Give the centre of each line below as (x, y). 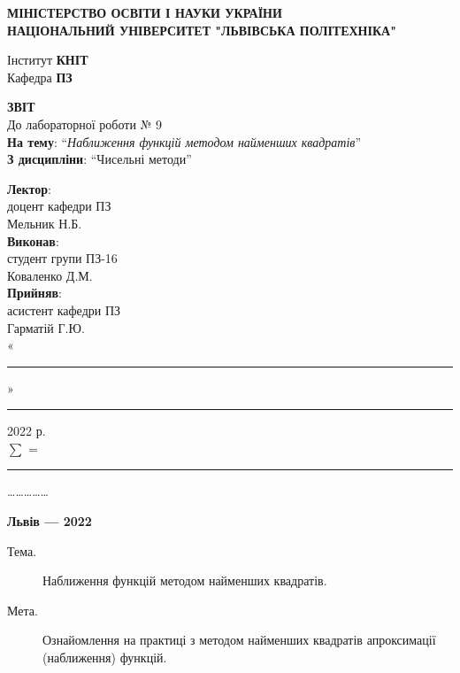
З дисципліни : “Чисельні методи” (100, 159)
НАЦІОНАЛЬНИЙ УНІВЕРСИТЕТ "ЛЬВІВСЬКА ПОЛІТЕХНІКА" (202, 30)
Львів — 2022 (50, 521)
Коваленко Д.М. (50, 275)
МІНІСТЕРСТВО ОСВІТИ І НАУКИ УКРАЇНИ (145, 12)
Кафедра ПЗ (40, 77)
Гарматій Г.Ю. (46, 327)
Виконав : (33, 240)
